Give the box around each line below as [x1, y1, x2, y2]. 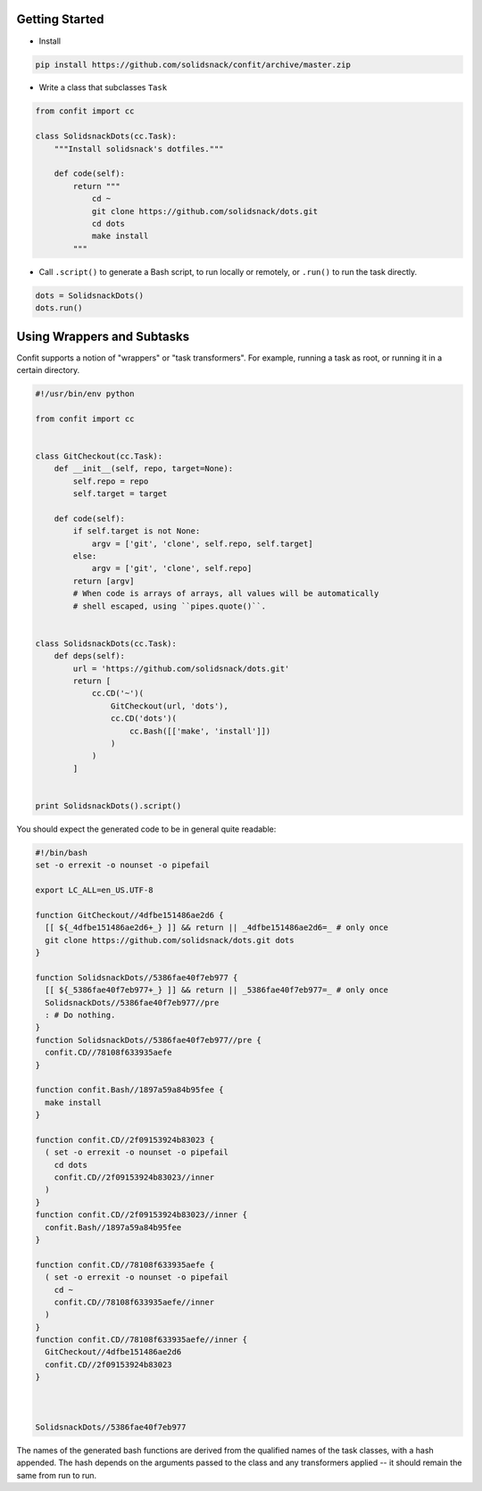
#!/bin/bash [35, 848, 88, 857]
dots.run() [35, 303, 83, 313]
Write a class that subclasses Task [38, 82, 168, 93]
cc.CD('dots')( [110, 714, 178, 724]
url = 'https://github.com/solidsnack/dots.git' [72, 663, 290, 674]
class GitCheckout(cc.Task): [35, 451, 163, 461]
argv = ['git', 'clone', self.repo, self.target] [91, 538, 313, 549]
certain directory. [16, 365, 80, 376]
